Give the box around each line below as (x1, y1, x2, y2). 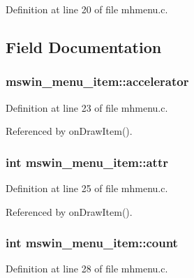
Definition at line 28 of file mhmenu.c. (6, 261, 168, 276)
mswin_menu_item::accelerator (6, 73, 189, 90)
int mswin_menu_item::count (6, 234, 178, 251)
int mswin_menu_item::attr (6, 153, 168, 170)
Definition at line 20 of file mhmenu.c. (6, 2, 168, 16)
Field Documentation (6, 36, 162, 57)
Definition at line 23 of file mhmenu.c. (6, 100, 168, 115)
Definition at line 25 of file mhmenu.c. (6, 181, 168, 195)
